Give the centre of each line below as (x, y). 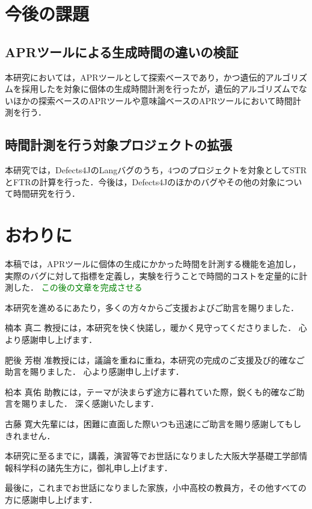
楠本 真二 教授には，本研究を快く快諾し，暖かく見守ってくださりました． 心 (156, 328)
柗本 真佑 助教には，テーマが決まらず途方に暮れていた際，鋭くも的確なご (151, 391)
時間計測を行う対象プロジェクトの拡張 (118, 145)
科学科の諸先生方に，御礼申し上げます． (93, 467)
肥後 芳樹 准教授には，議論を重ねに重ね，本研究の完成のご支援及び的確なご (155, 359)
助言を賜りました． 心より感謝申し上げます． (94, 372)
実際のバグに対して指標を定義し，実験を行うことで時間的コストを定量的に (152, 275)
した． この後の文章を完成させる (78, 287)
